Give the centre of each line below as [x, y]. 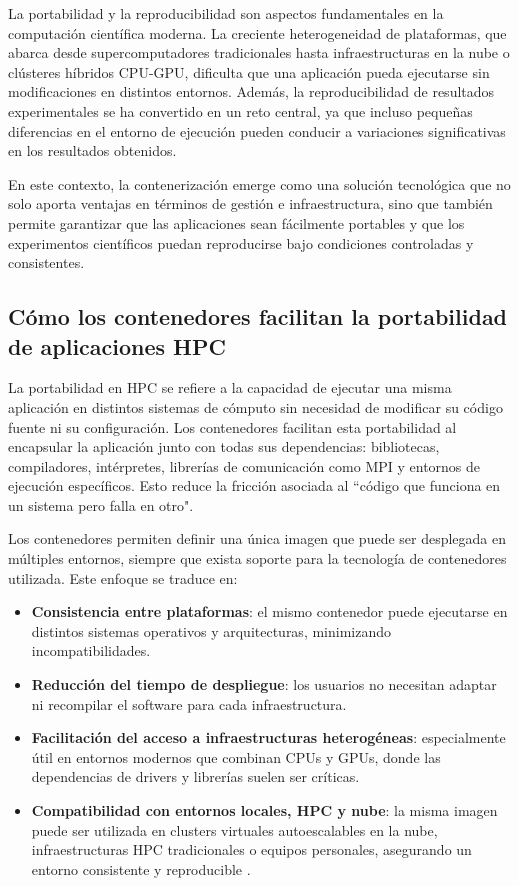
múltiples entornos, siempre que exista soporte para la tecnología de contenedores [257, 558]
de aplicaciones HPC [117, 345]
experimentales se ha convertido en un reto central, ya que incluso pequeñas [240, 110]
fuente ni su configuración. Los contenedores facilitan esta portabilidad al [232, 426]
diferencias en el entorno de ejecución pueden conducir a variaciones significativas [257, 130]
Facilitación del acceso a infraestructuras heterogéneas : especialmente [268, 737]
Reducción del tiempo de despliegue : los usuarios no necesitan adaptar [264, 684]
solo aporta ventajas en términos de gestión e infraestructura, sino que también [250, 203]
